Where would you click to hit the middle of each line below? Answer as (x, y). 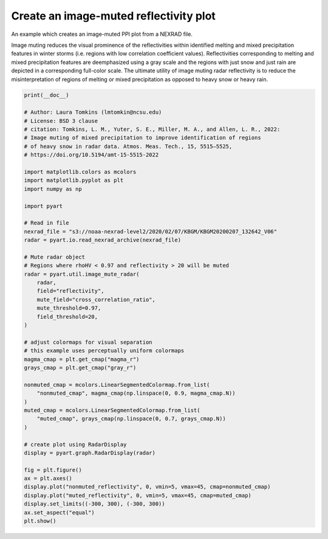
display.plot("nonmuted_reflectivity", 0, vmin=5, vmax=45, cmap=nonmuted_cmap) (147, 487)
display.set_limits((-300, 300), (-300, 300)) (94, 504)
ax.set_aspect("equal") (60, 512)
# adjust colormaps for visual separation (88, 342)
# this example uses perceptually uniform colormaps (104, 351)
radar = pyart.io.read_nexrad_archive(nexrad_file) (103, 240)
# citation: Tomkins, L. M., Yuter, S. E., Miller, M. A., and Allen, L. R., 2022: (152, 130)
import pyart (43, 206)
